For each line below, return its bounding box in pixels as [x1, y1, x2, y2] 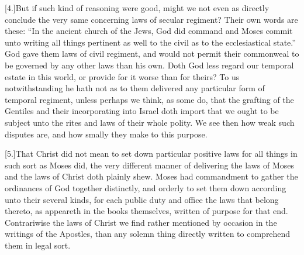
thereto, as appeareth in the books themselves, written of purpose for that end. [5, 205, 288, 217]
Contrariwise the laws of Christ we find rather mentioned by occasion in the [5, 216, 277, 228]
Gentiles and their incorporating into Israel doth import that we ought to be [5, 105, 279, 117]
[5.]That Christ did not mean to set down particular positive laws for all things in [5, 147, 298, 160]
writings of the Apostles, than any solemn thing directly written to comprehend [5, 228, 291, 240]
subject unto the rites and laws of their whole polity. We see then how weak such [5, 116, 295, 128]
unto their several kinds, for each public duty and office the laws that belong [5, 193, 279, 205]
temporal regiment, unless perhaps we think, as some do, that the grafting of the [5, 93, 294, 105]
